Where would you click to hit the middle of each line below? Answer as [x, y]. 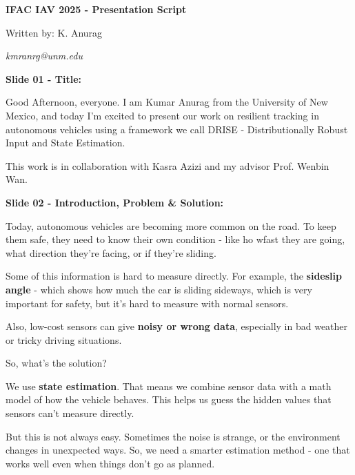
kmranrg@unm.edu [44, 56]
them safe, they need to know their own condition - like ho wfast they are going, [175, 239]
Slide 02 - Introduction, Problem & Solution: [115, 202]
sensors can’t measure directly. [70, 413]
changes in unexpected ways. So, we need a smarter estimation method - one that [178, 450]
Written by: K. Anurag [54, 32]
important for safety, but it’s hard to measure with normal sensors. [147, 303]
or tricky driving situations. [64, 339]
